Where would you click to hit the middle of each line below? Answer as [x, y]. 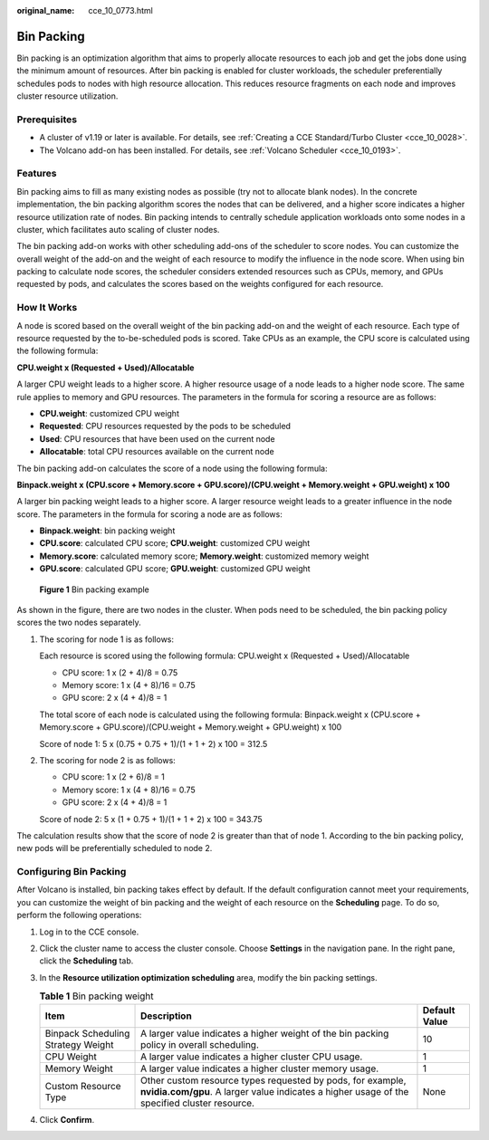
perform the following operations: [79, 915]
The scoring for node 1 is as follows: [107, 639]
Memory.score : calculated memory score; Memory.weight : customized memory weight [204, 556]
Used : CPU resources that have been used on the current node [157, 438]
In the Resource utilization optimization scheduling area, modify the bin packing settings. [208, 977]
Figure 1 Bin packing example [94, 589]
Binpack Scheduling [87, 1033]
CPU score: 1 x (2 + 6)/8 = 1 [113, 777]
